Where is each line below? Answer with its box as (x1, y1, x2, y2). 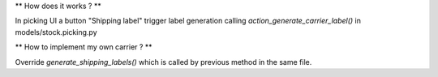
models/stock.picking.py (15, 27, 97, 36)
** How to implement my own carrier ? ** (15, 42, 153, 52)
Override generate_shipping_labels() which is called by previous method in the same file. (15, 57, 312, 66)
